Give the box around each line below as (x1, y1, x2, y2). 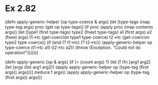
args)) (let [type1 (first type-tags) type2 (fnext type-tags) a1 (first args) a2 (5, 29, 152, 35)
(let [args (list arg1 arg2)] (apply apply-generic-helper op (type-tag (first (5, 64, 149, 70)
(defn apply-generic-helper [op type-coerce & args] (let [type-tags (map (5, 19, 150, 25)
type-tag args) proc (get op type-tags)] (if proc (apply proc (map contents (5, 24, 154, 29)
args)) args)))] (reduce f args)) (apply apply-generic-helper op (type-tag (5, 69, 150, 75)
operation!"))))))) (5, 49, 39, 56)
